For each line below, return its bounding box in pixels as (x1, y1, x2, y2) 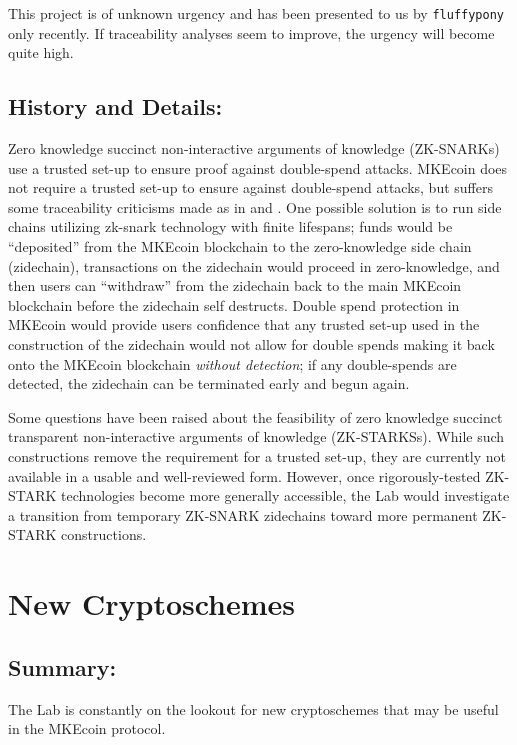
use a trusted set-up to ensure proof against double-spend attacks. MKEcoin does (8, 157, 508, 178)
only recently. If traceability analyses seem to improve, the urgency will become (8, 22, 495, 43)
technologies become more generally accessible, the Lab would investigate (61, 485, 510, 506)
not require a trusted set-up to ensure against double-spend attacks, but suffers (8, 177, 493, 198)
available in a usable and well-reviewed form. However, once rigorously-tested (8, 465, 481, 486)
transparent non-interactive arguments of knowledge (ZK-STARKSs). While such (8, 426, 505, 447)
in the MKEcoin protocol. (8, 718, 166, 739)
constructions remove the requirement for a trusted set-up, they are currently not (8, 445, 507, 466)
